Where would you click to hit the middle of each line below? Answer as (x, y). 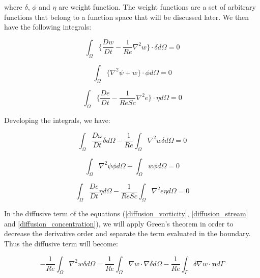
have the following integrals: (48, 27)
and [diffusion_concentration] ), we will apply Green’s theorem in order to (119, 223)
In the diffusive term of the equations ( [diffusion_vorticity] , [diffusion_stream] (126, 213)
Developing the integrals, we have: (57, 120)
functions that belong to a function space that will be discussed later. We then (127, 17)
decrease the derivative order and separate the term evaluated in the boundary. (127, 233)
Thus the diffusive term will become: (61, 243)
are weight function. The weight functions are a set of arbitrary (157, 7)
